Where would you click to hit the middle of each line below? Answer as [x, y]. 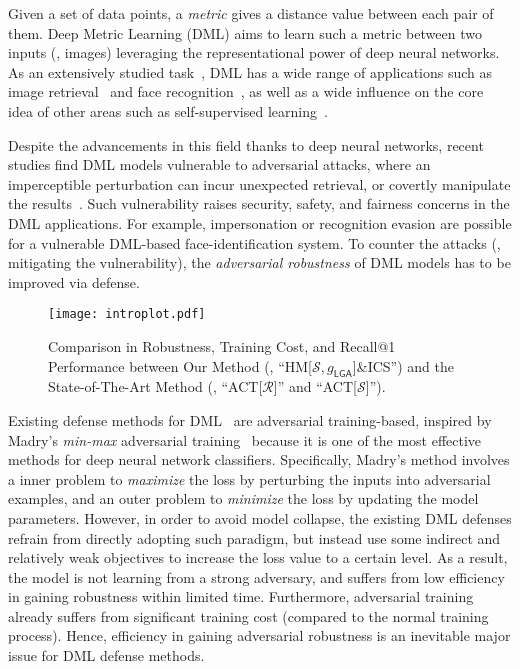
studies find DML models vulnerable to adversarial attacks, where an [219, 164]
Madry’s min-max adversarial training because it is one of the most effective [245, 439]
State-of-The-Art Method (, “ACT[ [155, 386]
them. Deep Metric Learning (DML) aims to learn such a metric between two [245, 32]
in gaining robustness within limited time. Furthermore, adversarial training [241, 596]
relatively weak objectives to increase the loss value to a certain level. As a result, [258, 557]
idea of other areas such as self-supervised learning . [168, 110]
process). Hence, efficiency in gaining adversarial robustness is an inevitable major [259, 635]
